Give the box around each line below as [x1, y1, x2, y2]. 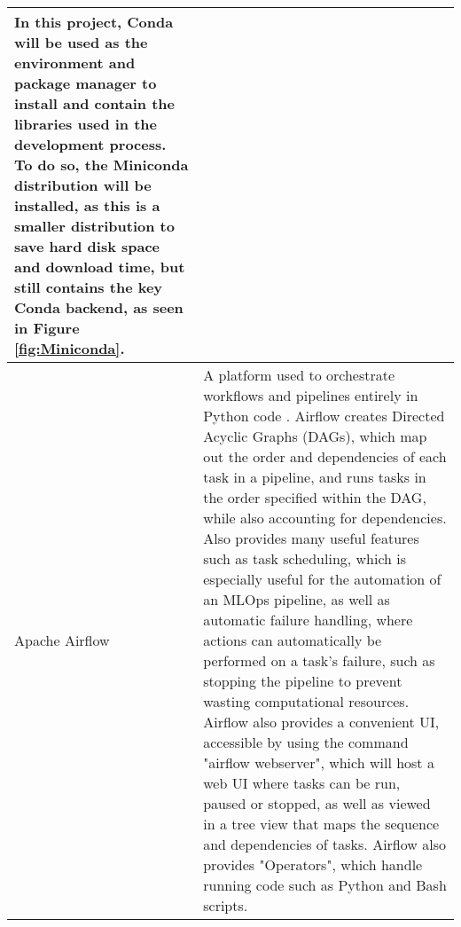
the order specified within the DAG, [203, 487, 426, 507]
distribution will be [14, 175, 152, 195]
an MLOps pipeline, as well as [203, 589, 390, 609]
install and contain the [14, 93, 175, 114]
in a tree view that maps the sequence [203, 813, 440, 834]
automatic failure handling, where [203, 609, 413, 630]
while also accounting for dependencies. [203, 507, 447, 528]
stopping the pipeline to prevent [203, 671, 402, 691]
